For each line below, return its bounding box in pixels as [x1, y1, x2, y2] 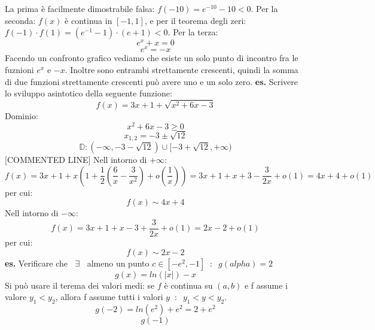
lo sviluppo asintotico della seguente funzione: [5, 87, 172, 99]
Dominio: [5, 109, 38, 122]
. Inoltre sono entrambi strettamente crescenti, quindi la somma [65, 63, 298, 75]
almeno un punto [87, 256, 150, 269]
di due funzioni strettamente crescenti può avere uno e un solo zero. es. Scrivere [5, 75, 298, 87]
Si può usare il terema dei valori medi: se [5, 278, 155, 291]
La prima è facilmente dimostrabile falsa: [5, 2, 155, 14]
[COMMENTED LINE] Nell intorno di [5, 153, 147, 166]
